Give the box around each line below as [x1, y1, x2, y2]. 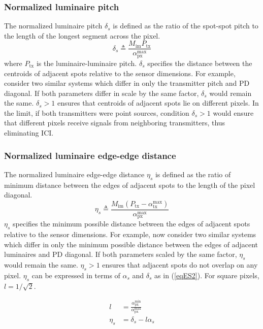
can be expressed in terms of [31, 270, 120, 280]
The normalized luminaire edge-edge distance [4, 169, 145, 179]
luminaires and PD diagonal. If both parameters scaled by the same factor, [4, 249, 237, 259]
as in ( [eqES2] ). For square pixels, [154, 270, 259, 280]
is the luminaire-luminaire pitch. [36, 57, 137, 68]
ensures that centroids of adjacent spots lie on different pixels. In [57, 97, 259, 108]
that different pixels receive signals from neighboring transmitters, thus [4, 117, 225, 128]
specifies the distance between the [147, 57, 252, 68]
